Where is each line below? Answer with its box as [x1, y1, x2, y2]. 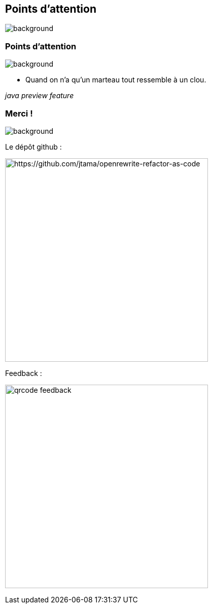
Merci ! [5, 108, 33, 119]
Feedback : [5, 368, 42, 378]
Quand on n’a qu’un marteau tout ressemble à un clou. [25, 75, 206, 84]
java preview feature [5, 91, 74, 100]
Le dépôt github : [5, 142, 62, 151]
